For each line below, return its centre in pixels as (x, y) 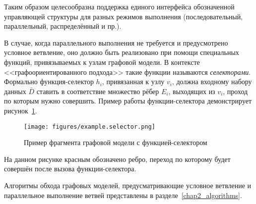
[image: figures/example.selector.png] (90, 127)
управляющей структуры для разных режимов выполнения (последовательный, (124, 16)
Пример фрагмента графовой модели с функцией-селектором (116, 142)
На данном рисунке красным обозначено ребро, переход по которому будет (117, 159)
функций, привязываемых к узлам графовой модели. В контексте (102, 62)
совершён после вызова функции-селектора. (70, 169)
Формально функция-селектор (49, 81)
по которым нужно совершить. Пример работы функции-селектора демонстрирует (128, 101)
